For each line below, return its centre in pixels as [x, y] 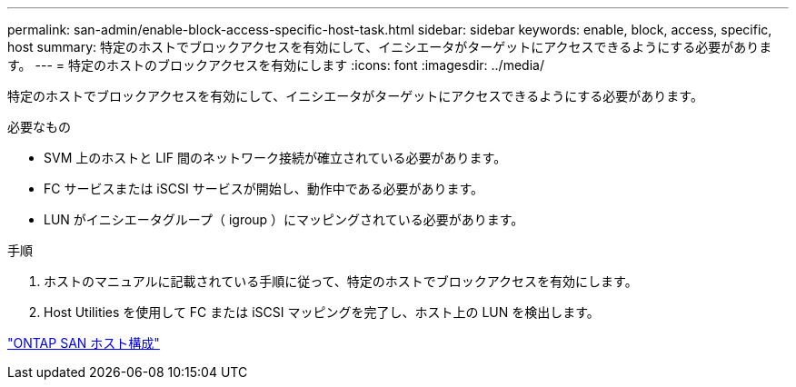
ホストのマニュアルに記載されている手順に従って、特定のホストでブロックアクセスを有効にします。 [341, 281]
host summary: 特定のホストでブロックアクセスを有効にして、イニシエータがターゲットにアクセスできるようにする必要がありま [390, 47]
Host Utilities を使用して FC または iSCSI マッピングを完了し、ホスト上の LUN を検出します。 [322, 312]
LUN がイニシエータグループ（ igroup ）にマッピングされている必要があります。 [284, 219]
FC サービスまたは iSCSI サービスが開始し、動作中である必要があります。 [264, 189]
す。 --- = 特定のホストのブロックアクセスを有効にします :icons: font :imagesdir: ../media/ [276, 65]
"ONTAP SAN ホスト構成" [84, 343]
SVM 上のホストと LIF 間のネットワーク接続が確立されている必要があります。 [275, 158]
